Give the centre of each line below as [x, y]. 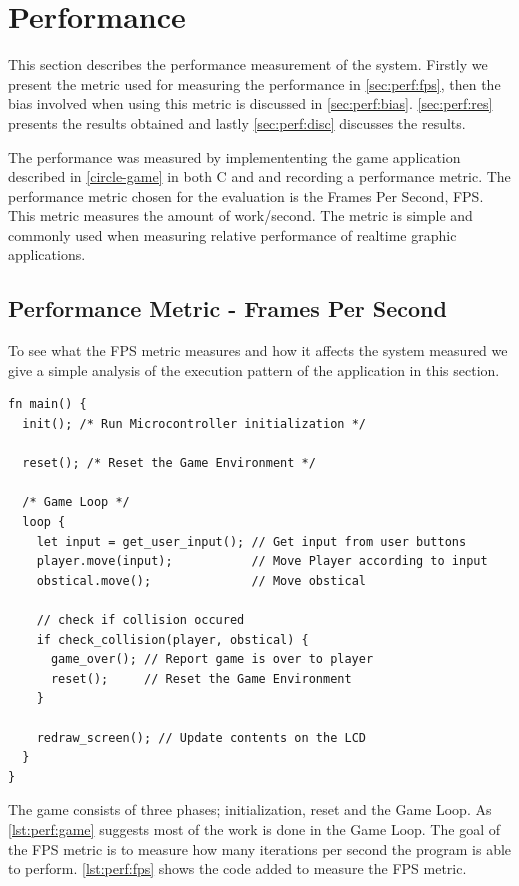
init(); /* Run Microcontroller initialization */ [194, 424]
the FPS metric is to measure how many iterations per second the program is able [260, 848]
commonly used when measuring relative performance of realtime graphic [232, 234]
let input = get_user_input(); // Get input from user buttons [251, 541]
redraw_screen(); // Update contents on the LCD [201, 737]
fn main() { [47, 404]
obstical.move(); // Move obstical [201, 580]
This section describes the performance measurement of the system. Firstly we [248, 64]
